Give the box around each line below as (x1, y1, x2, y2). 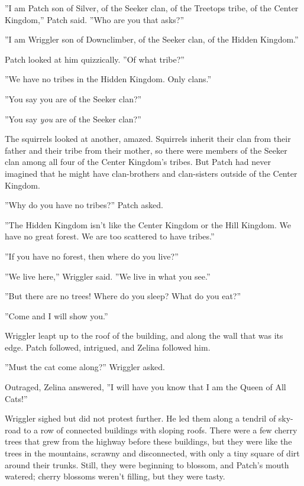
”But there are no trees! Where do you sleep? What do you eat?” (5, 290, 241, 302)
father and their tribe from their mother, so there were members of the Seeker (5, 144, 287, 156)
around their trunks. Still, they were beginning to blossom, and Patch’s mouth (5, 458, 289, 471)
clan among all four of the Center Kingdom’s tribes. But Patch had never (5, 155, 271, 168)
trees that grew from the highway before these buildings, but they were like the (5, 435, 292, 448)
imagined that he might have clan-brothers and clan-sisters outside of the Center (5, 167, 297, 179)
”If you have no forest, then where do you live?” (5, 250, 179, 262)
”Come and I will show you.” (5, 309, 108, 322)
